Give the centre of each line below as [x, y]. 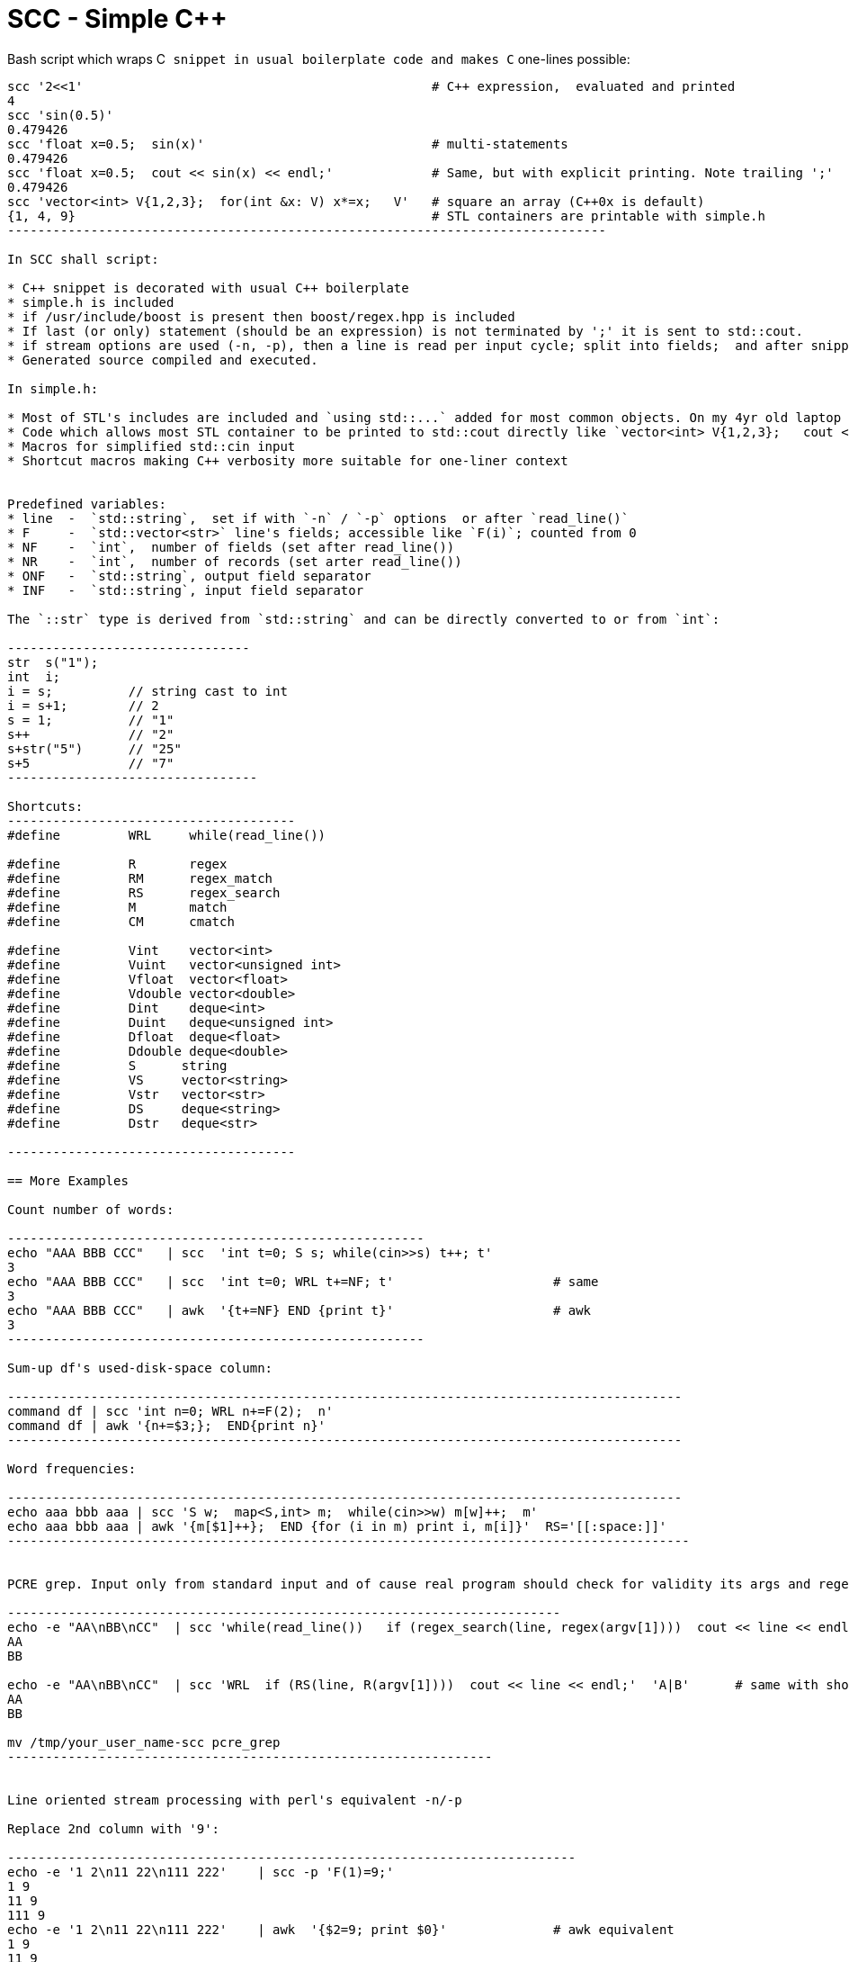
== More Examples [68, 1180]
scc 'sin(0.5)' [61, 115]
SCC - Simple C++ [117, 19]
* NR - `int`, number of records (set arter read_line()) [235, 561]
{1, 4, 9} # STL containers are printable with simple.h [386, 216]
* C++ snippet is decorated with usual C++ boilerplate [208, 288]
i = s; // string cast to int [147, 691]
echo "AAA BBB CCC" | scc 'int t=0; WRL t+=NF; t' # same [303, 1281]
